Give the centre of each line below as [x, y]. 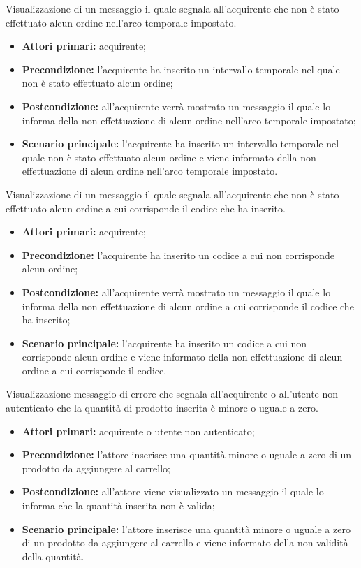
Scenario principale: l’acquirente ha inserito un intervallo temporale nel [180, 144]
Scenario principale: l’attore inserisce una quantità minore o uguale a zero [186, 529]
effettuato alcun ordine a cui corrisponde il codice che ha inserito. [146, 208]
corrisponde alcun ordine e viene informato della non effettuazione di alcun [182, 357]
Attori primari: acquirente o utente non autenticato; [138, 431]
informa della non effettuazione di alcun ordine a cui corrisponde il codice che [188, 306]
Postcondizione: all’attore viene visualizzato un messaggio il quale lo [173, 491]
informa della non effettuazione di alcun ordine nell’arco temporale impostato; [189, 120]
